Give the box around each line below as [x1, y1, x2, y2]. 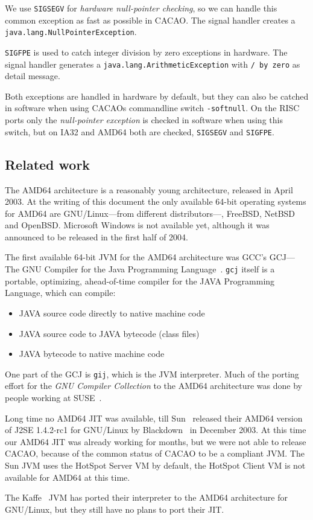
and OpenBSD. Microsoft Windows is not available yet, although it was [5, 219, 270, 231]
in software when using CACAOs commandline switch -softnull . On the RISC [5, 101, 300, 114]
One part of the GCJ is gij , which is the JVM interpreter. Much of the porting [5, 367, 299, 380]
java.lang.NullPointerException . [5, 25, 137, 38]
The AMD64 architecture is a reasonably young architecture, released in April [5, 183, 293, 196]
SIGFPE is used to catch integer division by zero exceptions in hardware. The [5, 45, 288, 58]
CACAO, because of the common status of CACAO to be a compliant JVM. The [5, 447, 305, 460]
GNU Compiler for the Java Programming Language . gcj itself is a [22, 263, 275, 275]
